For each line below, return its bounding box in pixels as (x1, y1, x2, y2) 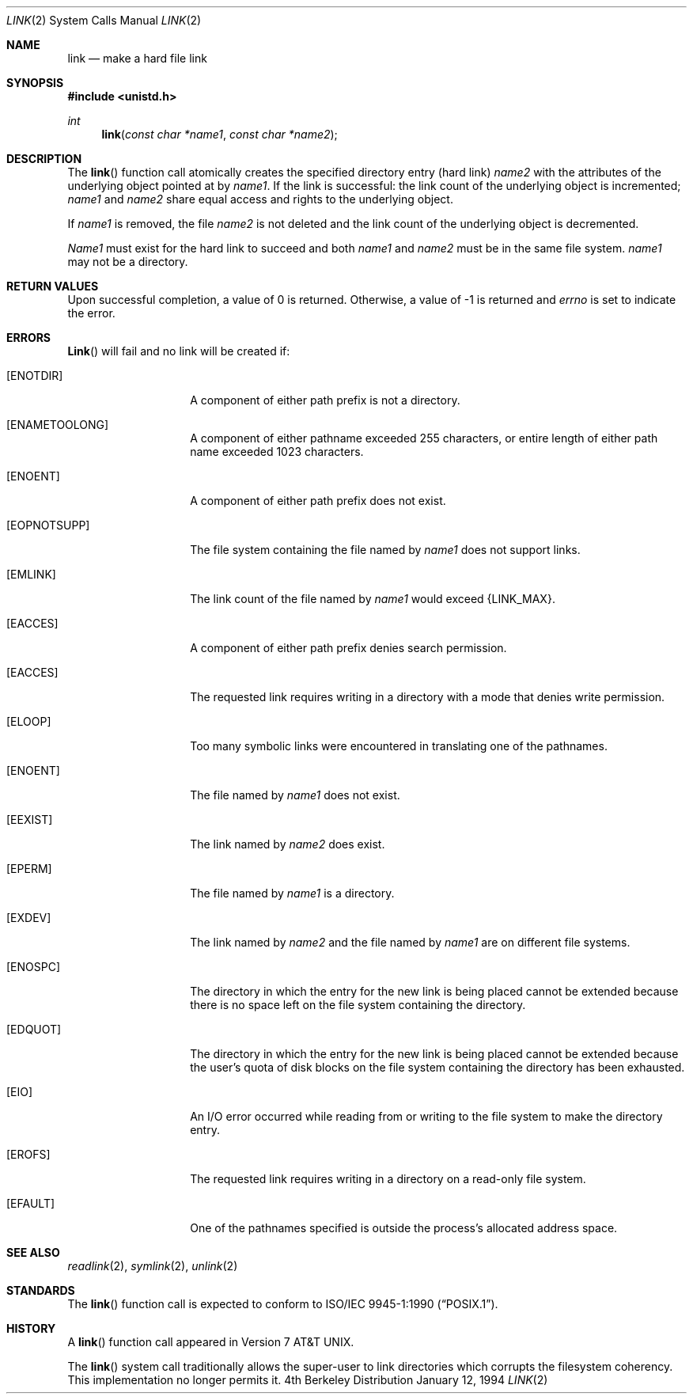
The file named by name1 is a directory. (190, 886, 395, 900)
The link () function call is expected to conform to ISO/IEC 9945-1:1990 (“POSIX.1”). (67, 1297, 498, 1311)
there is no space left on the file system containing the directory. (190, 998, 526, 1011)
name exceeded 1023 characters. (190, 445, 364, 458)
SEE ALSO (6, 1246, 60, 1259)
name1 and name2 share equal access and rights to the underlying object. (67, 192, 453, 206)
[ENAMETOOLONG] (6, 418, 109, 431)
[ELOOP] (6, 715, 51, 728)
